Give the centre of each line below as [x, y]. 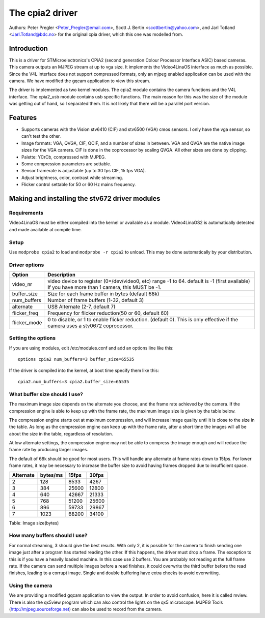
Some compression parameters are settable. [66, 164]
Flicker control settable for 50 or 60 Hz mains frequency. [79, 185]
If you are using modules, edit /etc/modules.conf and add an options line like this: [91, 348]
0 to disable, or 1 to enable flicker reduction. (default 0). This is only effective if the [143, 320]
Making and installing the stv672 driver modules [85, 199]
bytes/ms [52, 475]
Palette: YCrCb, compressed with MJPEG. [64, 157]
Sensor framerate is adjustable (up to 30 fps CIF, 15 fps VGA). [84, 171]
